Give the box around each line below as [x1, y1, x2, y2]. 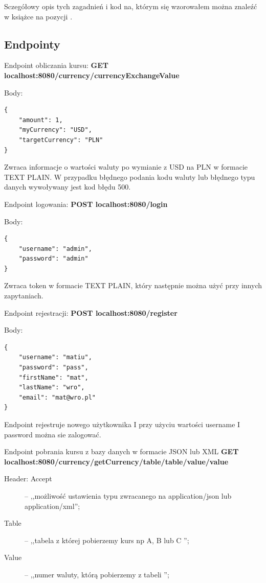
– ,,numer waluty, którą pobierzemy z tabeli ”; [25, 569, 169, 579]
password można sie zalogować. [4, 429, 101, 439]
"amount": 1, [18, 116, 63, 124]
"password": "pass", [18, 364, 88, 371]
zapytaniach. [4, 290, 43, 301]
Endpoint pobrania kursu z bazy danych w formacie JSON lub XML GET [4, 446, 239, 457]
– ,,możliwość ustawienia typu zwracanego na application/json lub [25, 490, 232, 501]
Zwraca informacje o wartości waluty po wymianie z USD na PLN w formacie [4, 161, 248, 172]
